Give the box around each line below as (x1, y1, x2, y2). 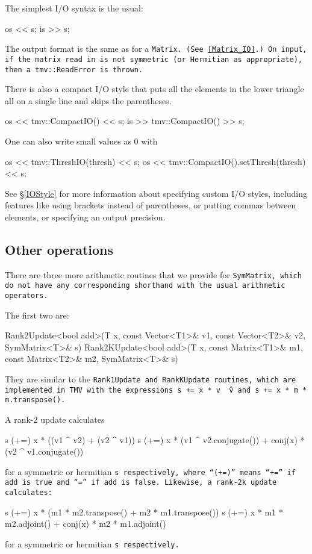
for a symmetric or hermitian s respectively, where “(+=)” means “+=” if (5, 465, 296, 478)
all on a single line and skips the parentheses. (5, 94, 172, 107)
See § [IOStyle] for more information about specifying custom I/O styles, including (5, 187, 307, 199)
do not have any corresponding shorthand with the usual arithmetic (5, 281, 285, 290)
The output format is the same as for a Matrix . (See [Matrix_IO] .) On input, (5, 42, 307, 55)
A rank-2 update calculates (5, 413, 105, 426)
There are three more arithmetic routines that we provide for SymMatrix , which (5, 268, 302, 281)
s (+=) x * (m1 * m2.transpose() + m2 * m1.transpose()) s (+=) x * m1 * (5, 505, 283, 518)
